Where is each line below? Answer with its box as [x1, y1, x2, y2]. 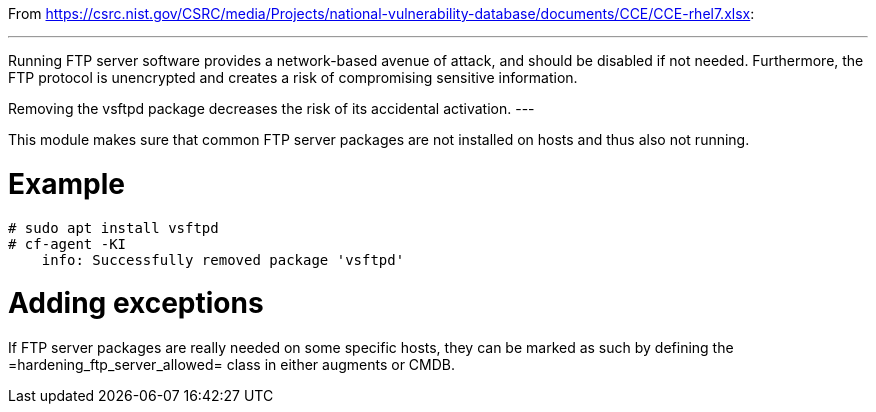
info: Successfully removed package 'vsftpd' [41, 251, 405, 268]
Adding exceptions [8, 286, 264, 321]
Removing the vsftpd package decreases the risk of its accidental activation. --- [8, 100, 535, 117]
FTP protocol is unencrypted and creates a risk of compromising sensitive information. [8, 69, 578, 86]
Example [8, 166, 125, 201]
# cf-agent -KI [8, 235, 127, 252]
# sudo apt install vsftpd [8, 219, 219, 236]
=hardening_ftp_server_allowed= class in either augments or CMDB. [8, 356, 456, 373]
